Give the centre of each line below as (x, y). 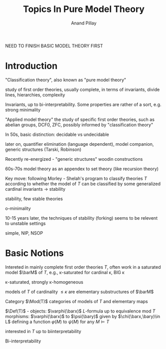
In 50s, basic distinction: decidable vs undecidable (57, 134)
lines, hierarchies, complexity (35, 95)
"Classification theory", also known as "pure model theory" (66, 80)
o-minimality (18, 208)
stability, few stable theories (34, 199)
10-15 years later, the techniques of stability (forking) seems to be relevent (82, 218)
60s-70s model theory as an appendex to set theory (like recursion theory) (82, 169)
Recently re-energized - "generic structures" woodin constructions (74, 159)
